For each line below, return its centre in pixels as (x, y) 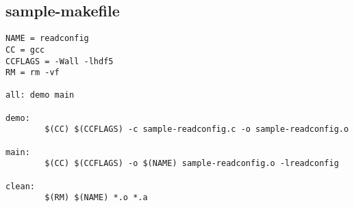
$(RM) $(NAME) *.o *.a (96, 198)
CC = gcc (25, 50)
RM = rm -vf (33, 73)
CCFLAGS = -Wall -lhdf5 (60, 61)
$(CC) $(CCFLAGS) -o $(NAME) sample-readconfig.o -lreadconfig (192, 164)
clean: (20, 186)
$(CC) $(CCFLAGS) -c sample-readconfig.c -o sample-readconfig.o (197, 129)
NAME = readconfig (47, 39)
